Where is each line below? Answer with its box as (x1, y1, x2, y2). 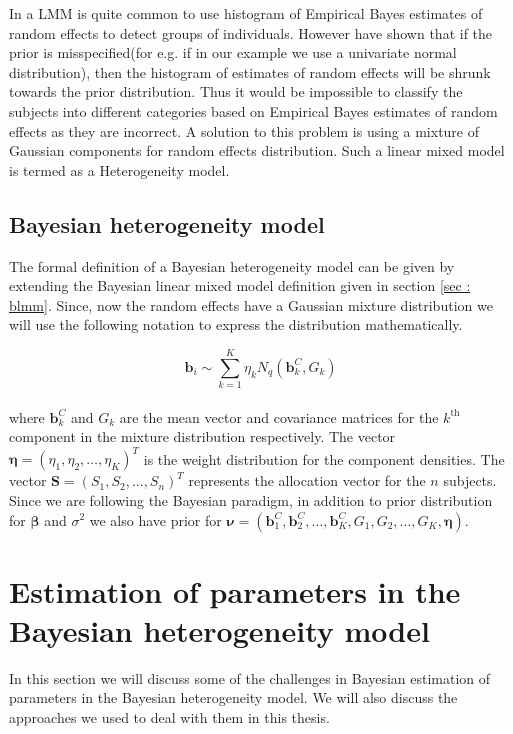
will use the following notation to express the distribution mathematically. (9, 314, 463, 335)
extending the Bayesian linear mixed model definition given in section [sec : (9, 275, 471, 296)
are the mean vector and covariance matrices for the (119, 406, 439, 427)
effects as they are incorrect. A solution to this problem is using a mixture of (9, 120, 480, 141)
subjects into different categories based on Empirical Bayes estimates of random (9, 100, 498, 121)
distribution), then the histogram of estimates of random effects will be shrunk (9, 61, 491, 82)
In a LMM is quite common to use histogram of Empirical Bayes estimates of (9, 3, 483, 23)
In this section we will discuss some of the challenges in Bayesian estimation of (9, 667, 491, 688)
